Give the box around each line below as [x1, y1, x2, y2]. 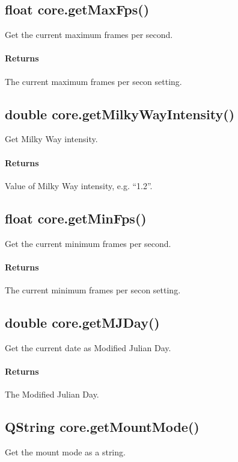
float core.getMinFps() [5, 208, 147, 227]
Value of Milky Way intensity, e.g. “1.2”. [5, 179, 153, 192]
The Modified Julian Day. [5, 388, 99, 401]
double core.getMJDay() [5, 313, 160, 331]
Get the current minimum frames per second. [5, 237, 171, 249]
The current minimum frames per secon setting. [5, 283, 181, 296]
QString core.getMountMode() [5, 417, 200, 436]
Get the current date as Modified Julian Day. [5, 341, 171, 354]
